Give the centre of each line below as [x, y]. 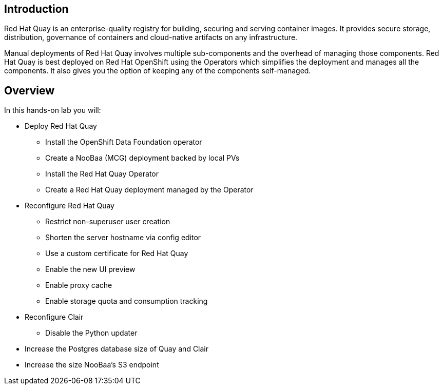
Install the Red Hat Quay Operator [102, 174]
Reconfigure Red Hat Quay [70, 206]
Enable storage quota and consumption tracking [127, 301]
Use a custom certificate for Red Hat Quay [117, 254]
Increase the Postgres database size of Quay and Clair [117, 349]
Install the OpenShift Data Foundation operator [124, 142]
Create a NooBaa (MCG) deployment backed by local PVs [142, 158]
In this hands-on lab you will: [53, 110]
